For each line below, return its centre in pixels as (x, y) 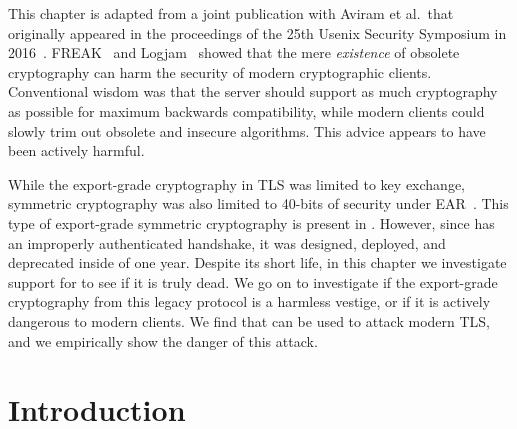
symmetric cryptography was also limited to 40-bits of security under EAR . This (258, 203)
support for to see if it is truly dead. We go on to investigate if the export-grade (253, 281)
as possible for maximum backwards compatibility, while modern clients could (246, 110)
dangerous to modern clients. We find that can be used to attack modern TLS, (249, 320)
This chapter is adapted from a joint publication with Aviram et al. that (231, 13)
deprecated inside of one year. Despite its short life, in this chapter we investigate (257, 262)
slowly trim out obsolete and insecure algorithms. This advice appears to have (247, 130)
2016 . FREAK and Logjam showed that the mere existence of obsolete (234, 52)
